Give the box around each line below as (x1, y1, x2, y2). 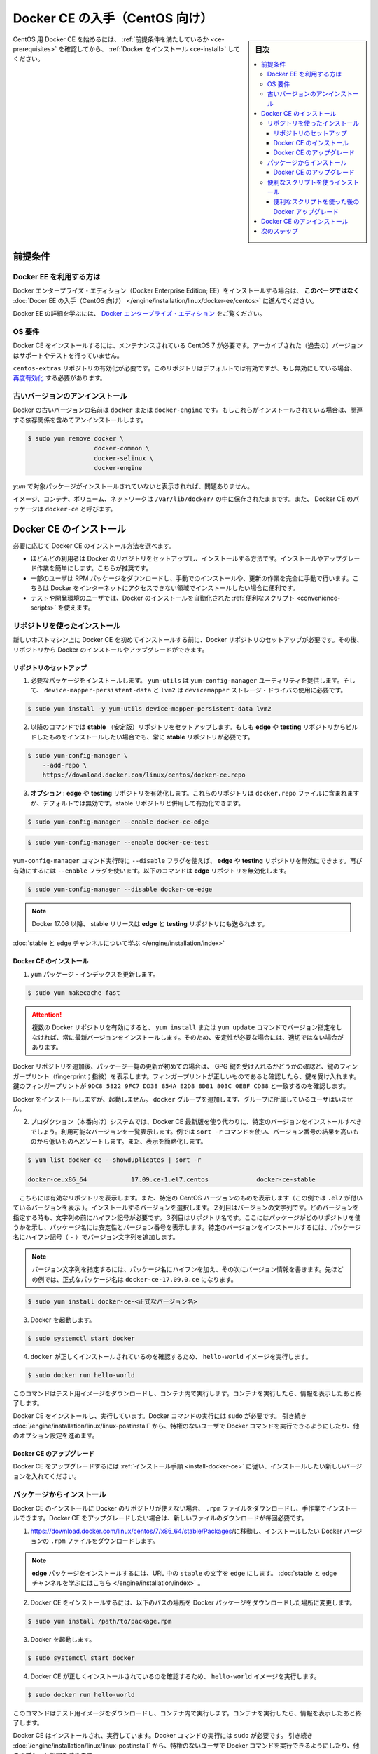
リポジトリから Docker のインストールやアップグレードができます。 (13, 645, 209, 654)
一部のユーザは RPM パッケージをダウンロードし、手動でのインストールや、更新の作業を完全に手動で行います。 (30, 574, 353, 582)
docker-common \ (94, 444, 150, 453)
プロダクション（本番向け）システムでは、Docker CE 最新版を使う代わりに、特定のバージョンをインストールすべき (30, 1118, 363, 1126)
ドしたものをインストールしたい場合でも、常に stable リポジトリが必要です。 (30, 732, 254, 741)
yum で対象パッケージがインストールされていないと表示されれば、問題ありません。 (13, 481, 253, 490)
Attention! (31, 1010, 62, 1019)
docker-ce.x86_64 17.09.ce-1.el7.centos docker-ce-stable (27, 1175, 316, 1184)
